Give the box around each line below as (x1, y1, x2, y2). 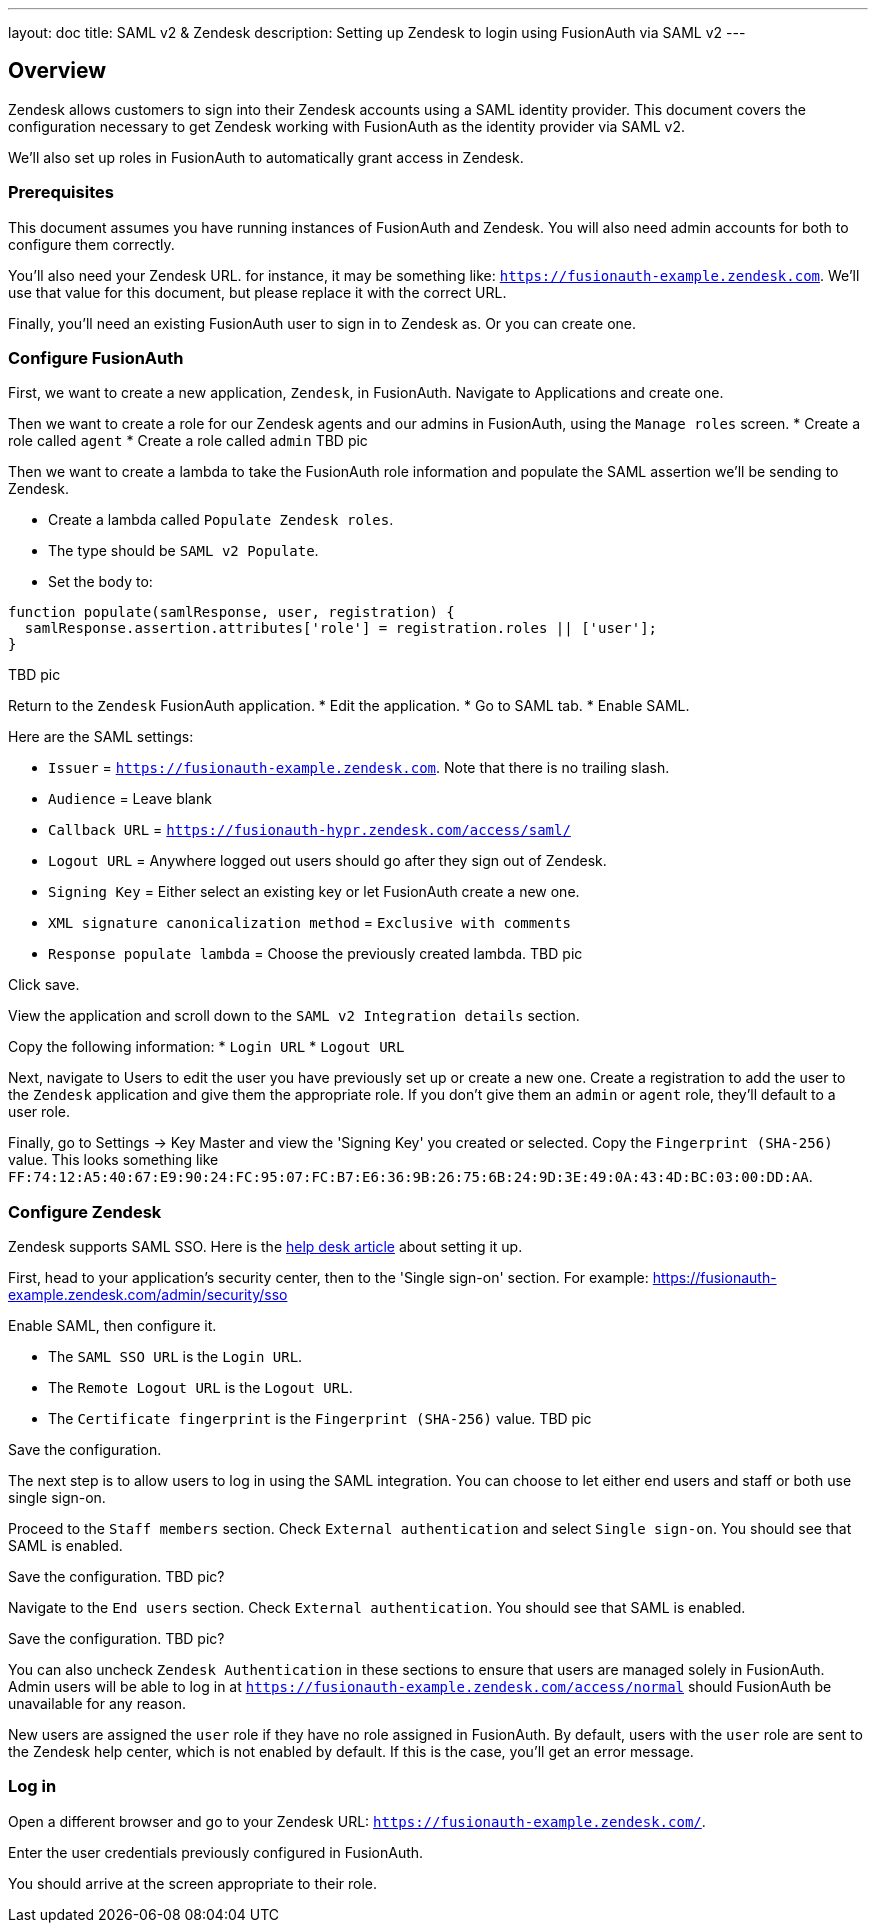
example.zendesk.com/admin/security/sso (8, 1286, 288, 1304)
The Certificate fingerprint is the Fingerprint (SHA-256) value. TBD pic (48, 1410, 592, 1428)
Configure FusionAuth (8, 347, 184, 368)
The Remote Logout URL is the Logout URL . (48, 1379, 353, 1397)
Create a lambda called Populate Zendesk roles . (48, 511, 394, 529)
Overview (8, 58, 107, 84)
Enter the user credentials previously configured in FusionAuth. (8, 1843, 424, 1861)
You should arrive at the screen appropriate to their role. (8, 1874, 378, 1892)
